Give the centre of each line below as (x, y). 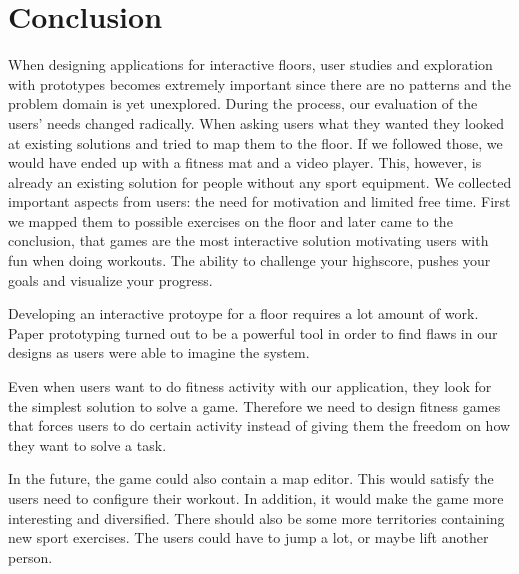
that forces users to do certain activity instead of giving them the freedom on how (259, 425)
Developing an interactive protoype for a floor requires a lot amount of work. (243, 313)
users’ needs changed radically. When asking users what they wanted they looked (256, 122)
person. (30, 556)
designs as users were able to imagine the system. (159, 352)
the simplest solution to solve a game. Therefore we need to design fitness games (254, 405)
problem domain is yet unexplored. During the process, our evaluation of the (243, 103)
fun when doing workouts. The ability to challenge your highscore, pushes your (249, 260)
